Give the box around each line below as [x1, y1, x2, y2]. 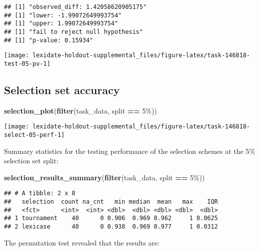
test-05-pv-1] [4, 60, 51, 67]
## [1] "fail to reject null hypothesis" [4, 28, 143, 35]
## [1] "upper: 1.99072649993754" [4, 20, 119, 27]
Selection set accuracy [4, 82, 120, 97]
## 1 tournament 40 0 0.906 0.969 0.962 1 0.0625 [4, 215, 218, 222]
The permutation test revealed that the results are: [4, 237, 160, 248]
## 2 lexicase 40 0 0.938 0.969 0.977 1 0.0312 [4, 223, 218, 231]
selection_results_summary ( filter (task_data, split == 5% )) [4, 172, 205, 182]
